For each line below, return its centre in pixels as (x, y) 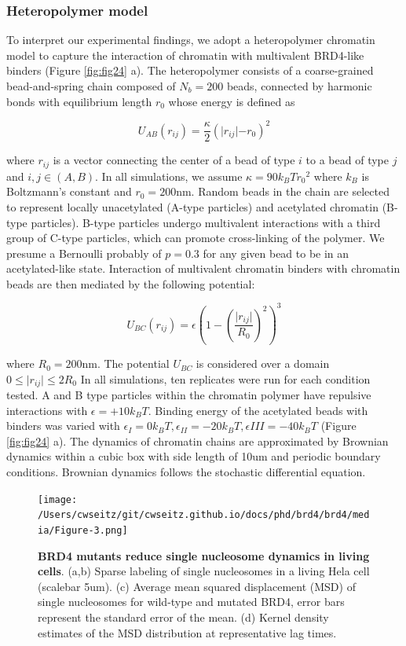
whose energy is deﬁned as (232, 101)
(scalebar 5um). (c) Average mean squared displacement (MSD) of (197, 586)
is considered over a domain (263, 363)
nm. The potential (126, 363)
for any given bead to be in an (276, 253)
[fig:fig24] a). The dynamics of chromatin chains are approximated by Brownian (198, 440)
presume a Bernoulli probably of (84, 253)
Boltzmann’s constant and (69, 191)
